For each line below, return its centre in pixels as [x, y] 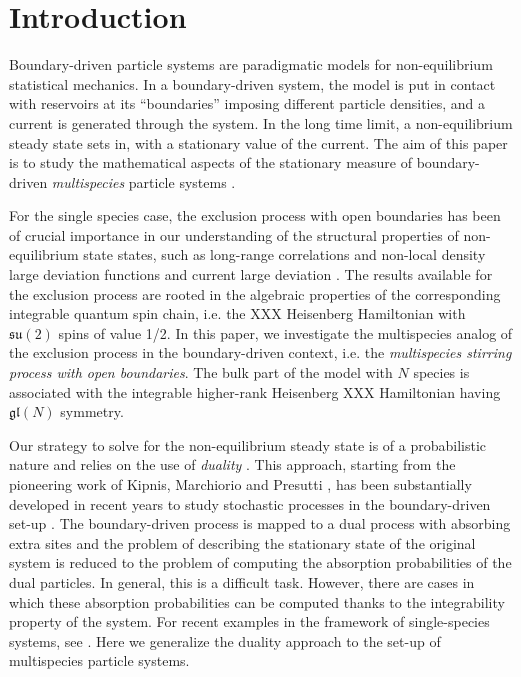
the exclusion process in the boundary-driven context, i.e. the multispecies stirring [260, 352]
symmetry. [92, 411]
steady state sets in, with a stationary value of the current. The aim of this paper [258, 142]
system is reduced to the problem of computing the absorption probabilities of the [260, 562]
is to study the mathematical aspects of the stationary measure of [211, 162]
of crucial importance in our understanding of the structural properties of [234, 234]
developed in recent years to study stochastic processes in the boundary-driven [250, 503]
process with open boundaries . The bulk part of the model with [201, 372]
